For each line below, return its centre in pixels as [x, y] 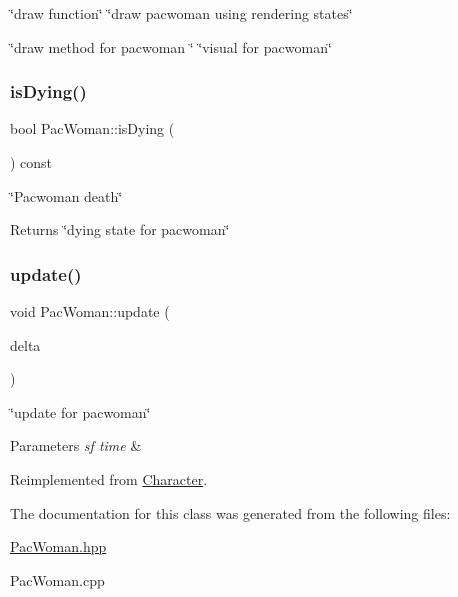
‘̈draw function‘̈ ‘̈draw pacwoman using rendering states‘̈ [181, 13]
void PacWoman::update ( [90, 311]
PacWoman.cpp [57, 579]
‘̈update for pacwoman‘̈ [80, 411]
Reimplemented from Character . [109, 478]
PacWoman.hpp [58, 546]
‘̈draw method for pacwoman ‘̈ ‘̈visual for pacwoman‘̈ [171, 46]
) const [31, 162]
